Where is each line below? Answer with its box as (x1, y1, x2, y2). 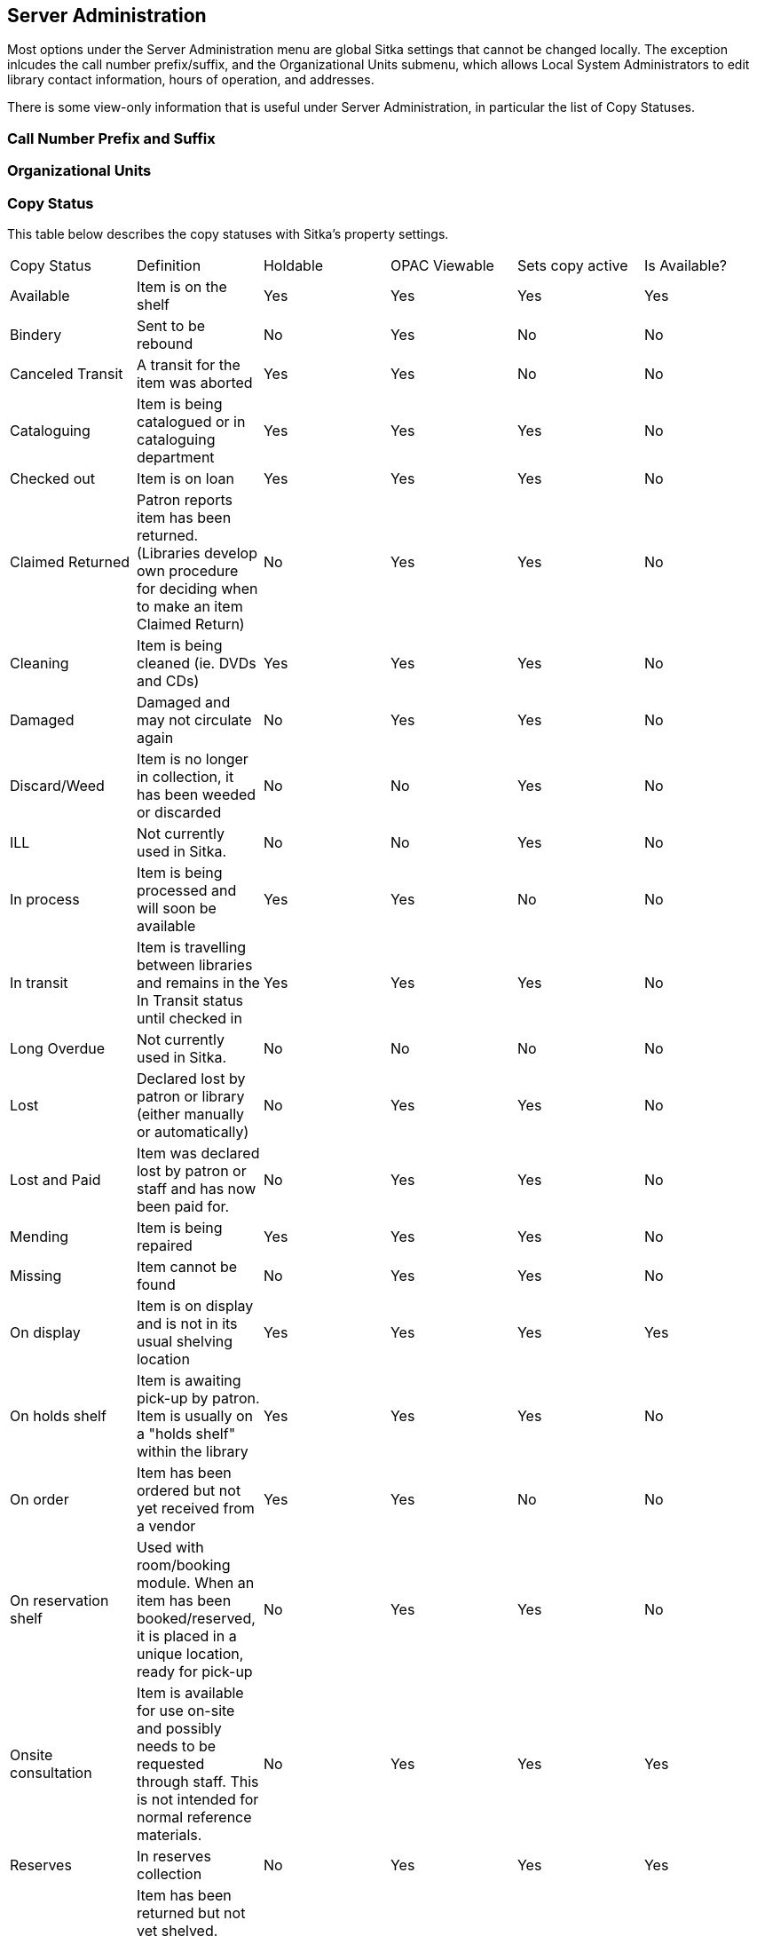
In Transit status (136, 991, 244, 1009)
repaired (136, 1236, 193, 1254)
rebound (136, 334, 193, 352)
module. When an (136, 1573, 255, 1592)
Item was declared (136, 1143, 260, 1162)
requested (136, 1754, 205, 1773)
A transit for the (136, 355, 241, 374)
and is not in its (136, 1314, 238, 1332)
